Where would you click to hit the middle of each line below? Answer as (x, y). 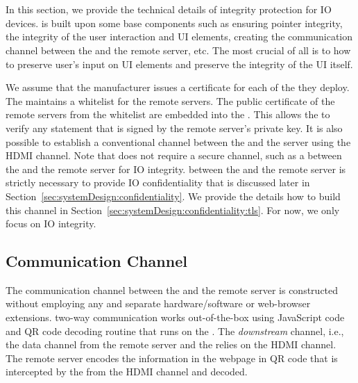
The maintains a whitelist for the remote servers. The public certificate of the (170, 100)
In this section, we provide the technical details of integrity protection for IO (169, 9)
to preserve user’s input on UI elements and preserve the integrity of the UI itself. (179, 64)
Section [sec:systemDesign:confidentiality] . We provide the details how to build (173, 196)
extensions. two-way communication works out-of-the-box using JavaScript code (175, 317)
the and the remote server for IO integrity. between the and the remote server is (176, 169)
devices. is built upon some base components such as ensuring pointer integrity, (174, 23)
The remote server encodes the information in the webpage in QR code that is (172, 358)
